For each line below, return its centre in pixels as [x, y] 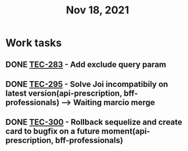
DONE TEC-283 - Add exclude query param [86, 64]
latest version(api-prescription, [64, 93]
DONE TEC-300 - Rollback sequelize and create [94, 122]
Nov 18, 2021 [98, 10]
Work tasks [34, 43]
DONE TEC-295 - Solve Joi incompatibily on [87, 84]
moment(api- [126, 131]
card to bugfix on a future [53, 131]
